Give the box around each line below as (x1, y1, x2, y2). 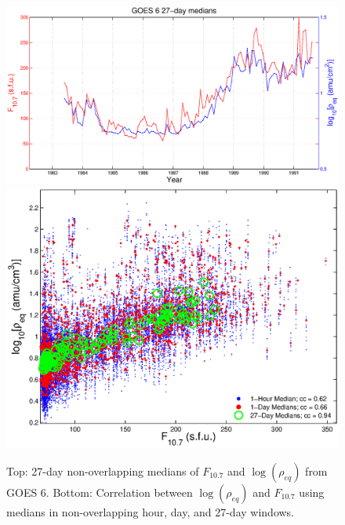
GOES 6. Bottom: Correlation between (6, 483, 193, 500)
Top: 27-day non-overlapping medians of (6, 462, 199, 479)
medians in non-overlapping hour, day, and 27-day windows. (6, 503, 295, 520)
